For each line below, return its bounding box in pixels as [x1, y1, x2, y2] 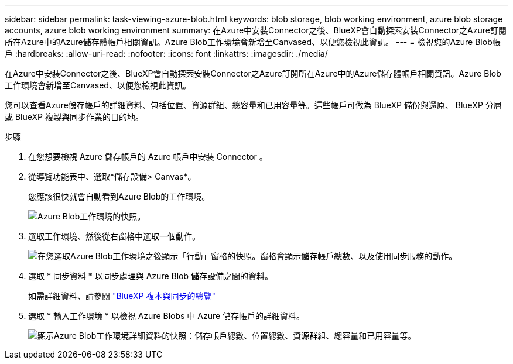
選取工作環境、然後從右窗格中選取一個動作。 [28, 231, 200, 241]
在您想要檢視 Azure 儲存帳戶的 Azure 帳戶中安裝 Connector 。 [28, 152, 268, 162]
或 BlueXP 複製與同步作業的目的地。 [5, 112, 143, 122]
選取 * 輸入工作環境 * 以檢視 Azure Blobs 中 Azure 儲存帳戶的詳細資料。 [28, 311, 305, 321]
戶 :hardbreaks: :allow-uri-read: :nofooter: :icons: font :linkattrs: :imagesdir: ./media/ [5, 49, 328, 59]
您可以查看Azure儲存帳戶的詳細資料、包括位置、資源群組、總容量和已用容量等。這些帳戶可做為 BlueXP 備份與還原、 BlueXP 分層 [5, 100, 502, 110]
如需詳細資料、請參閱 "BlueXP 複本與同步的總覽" [28, 291, 216, 301]
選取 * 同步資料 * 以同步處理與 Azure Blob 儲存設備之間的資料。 [28, 271, 273, 281]
